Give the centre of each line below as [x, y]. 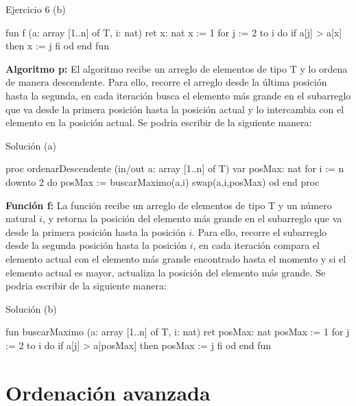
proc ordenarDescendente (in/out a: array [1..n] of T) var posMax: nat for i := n [175, 168]
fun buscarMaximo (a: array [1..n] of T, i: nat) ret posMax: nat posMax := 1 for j [178, 332]
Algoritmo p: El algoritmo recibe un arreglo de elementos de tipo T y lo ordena [177, 68]
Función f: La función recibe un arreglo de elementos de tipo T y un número [169, 205]
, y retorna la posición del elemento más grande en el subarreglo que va [192, 218]
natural [21, 218]
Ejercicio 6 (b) [36, 9]
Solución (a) [31, 145]
